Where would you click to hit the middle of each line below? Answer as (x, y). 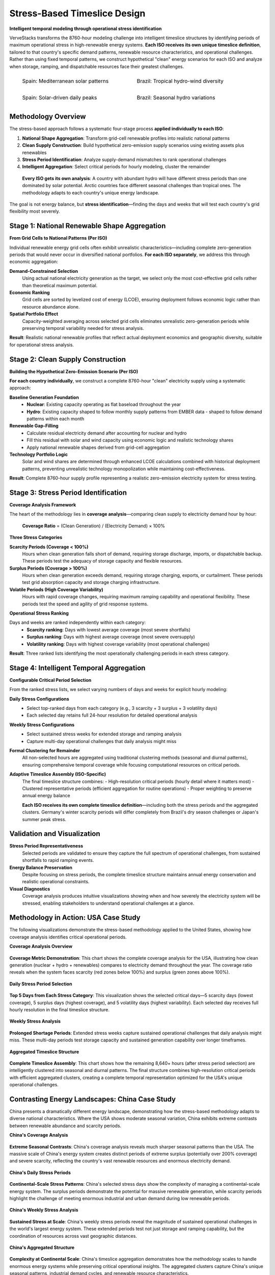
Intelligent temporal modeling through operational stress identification (86, 29)
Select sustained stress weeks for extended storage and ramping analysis (104, 734)
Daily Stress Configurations (39, 699)
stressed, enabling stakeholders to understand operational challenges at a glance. (108, 903)
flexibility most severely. (35, 211)
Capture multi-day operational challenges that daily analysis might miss (102, 741)
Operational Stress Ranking (39, 613)
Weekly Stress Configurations (42, 725)
